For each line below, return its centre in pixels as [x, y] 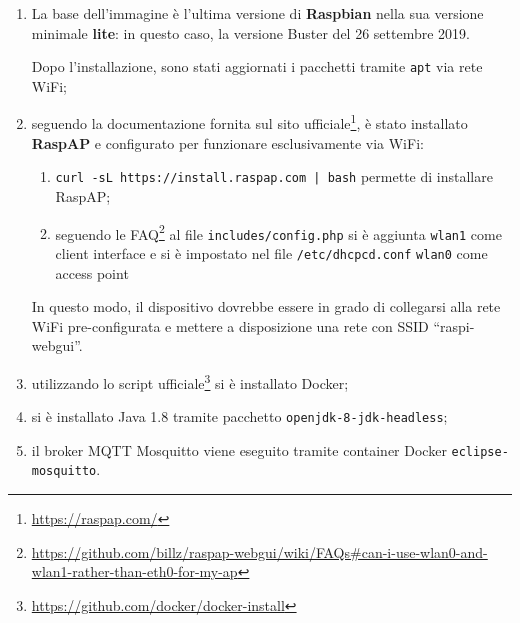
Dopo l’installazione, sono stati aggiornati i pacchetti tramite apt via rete [257, 66]
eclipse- [480, 451]
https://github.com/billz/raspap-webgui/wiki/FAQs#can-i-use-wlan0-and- [259, 551]
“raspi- [454, 325]
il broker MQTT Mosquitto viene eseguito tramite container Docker [239, 449]
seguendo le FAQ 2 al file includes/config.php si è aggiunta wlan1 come [278, 232]
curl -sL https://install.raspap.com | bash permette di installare [274, 176]
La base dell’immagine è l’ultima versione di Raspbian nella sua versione [257, 13]
